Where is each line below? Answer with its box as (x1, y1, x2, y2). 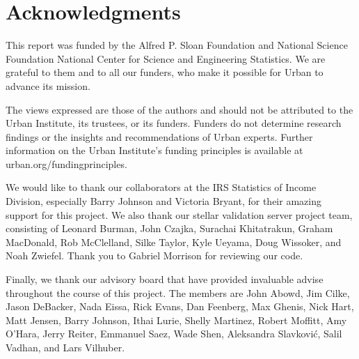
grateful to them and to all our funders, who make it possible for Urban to (6, 65, 324, 79)
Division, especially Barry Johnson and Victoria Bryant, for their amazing (6, 194, 321, 208)
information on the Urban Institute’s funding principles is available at (6, 143, 303, 158)
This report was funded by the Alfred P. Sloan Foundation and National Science (6, 38, 348, 52)
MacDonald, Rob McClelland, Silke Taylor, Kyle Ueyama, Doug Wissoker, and (6, 234, 342, 249)
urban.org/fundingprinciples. (6, 156, 127, 171)
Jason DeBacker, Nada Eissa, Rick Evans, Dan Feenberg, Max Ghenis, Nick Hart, (6, 299, 354, 314)
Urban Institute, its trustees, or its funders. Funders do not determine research (6, 116, 342, 130)
